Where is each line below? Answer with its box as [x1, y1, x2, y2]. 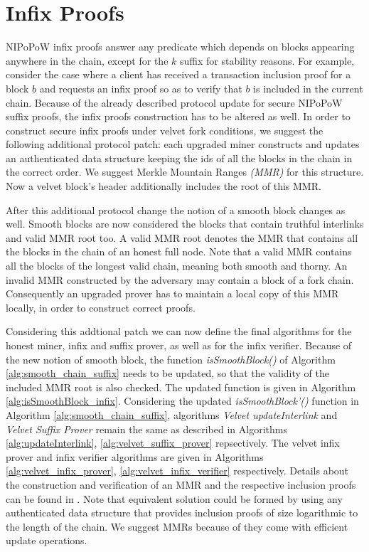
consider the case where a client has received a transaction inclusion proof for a [6, 67, 351, 82]
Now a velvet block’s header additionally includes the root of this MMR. [6, 179, 321, 193]
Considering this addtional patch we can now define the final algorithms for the [6, 324, 352, 339]
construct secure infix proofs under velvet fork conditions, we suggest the [6, 122, 323, 137]
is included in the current [253, 80, 363, 95]
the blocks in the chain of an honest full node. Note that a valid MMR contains [6, 244, 352, 259]
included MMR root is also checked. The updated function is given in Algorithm [6, 379, 356, 394]
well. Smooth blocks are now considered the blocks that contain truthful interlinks [6, 216, 364, 231]
